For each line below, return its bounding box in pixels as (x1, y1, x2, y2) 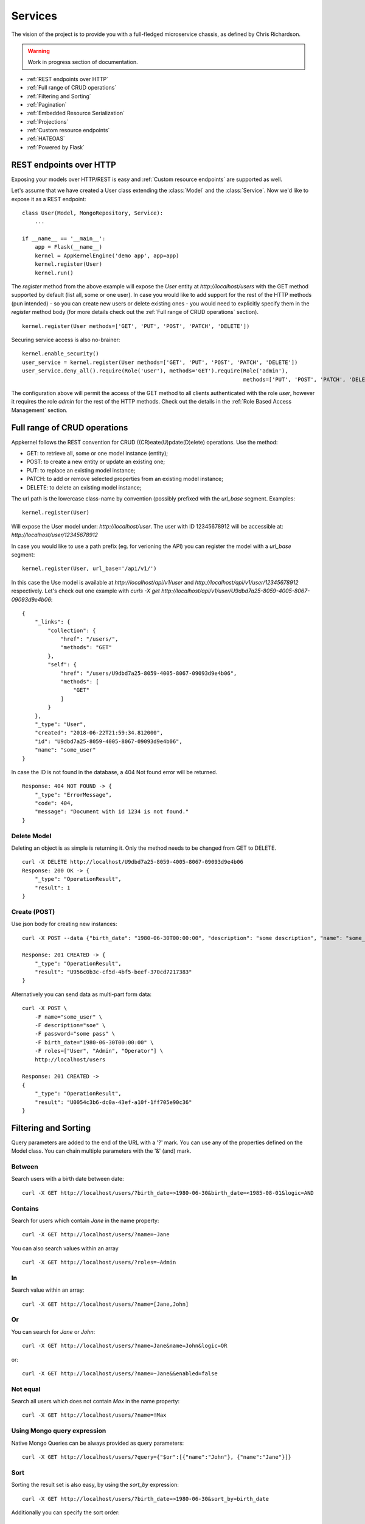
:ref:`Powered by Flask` (26, 143, 85, 151)
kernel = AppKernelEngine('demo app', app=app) (34, 252, 179, 259)
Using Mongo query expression (11, 1426, 106, 1435)
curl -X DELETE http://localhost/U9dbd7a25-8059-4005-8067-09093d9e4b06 (22, 858, 243, 866)
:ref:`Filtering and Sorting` (26, 92, 91, 100)
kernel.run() (34, 269, 74, 276)
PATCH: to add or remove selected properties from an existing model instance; (26, 475, 223, 483)
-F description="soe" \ (34, 1022, 106, 1029)
